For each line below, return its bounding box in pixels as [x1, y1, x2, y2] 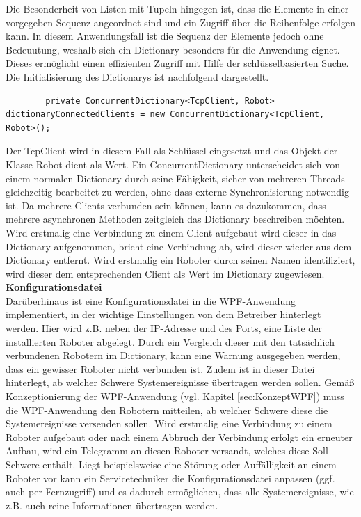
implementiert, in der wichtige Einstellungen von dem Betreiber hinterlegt [6, 307, 321, 321]
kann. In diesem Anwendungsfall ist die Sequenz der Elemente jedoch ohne [6, 29, 324, 43]
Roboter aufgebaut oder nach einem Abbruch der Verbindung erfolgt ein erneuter [6, 429, 353, 444]
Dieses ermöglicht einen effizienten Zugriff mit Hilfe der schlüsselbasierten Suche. [6, 56, 349, 70]
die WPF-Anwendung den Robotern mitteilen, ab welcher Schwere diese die [6, 402, 328, 417]
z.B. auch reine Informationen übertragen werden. [6, 498, 218, 512]
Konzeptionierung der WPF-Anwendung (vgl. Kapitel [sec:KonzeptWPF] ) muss [6, 389, 344, 404]
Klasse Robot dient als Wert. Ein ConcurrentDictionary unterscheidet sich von [6, 157, 341, 171]
